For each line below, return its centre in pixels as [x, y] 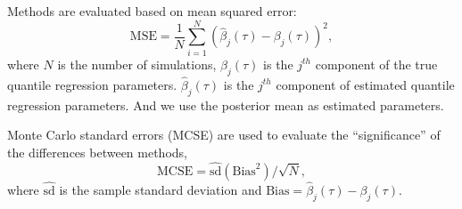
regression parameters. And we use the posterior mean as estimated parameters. [226, 104]
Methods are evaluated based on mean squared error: [152, 11]
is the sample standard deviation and [161, 189]
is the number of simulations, [137, 64]
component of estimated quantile [365, 84]
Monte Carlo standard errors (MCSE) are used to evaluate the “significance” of [224, 135]
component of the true [376, 64]
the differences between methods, [97, 152]
